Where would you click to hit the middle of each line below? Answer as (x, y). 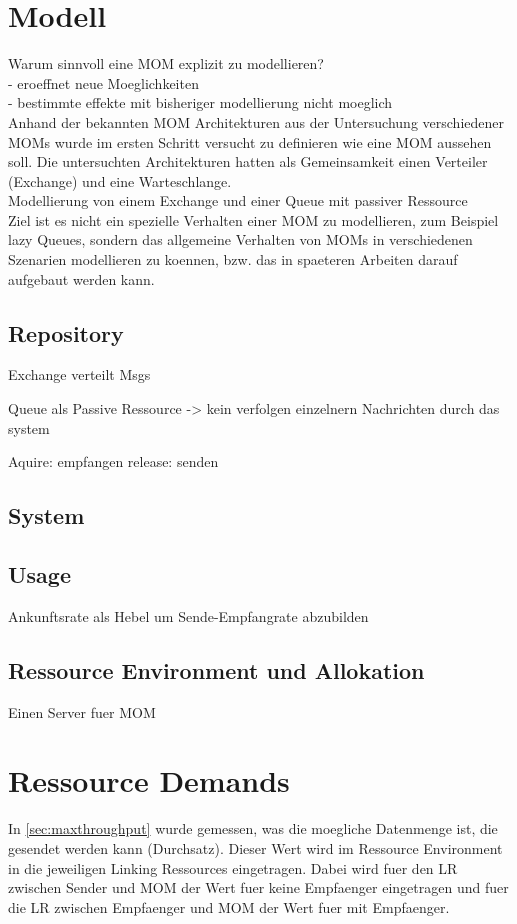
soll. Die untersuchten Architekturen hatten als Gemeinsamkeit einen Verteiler (248, 161)
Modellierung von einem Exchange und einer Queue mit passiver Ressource (238, 200)
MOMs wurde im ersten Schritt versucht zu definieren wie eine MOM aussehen (250, 141)
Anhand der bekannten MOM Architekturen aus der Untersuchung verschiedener (256, 121)
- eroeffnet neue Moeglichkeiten (103, 82)
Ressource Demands (149, 780)
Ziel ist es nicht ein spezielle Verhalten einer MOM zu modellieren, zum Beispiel (253, 219)
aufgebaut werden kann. (81, 278)
